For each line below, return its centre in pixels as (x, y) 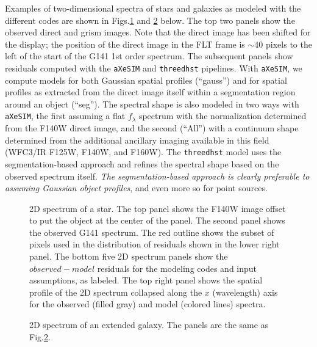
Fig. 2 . (40, 336)
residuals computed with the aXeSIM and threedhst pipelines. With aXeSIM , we (154, 68)
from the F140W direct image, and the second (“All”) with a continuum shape (152, 128)
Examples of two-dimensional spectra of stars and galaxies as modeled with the (153, 8)
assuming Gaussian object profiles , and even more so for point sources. (136, 188)
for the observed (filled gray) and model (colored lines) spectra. (148, 304)
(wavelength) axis (245, 292)
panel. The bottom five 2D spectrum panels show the (129, 256)
